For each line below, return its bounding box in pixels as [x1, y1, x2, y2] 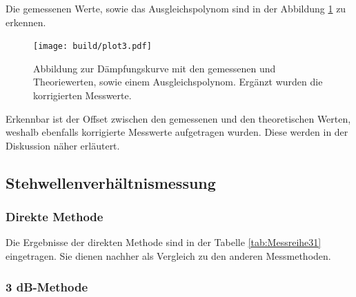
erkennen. [6, 14, 46, 29]
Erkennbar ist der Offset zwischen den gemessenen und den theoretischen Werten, [6, 111, 351, 125]
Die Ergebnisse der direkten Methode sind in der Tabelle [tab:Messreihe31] [6, 235, 322, 249]
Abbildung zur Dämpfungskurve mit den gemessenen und [33, 61, 276, 75]
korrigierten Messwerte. [33, 88, 132, 103]
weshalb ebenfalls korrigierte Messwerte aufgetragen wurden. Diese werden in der [6, 125, 348, 139]
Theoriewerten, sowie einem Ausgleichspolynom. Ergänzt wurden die [33, 74, 323, 89]
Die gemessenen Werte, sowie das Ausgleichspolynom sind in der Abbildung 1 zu [6, 1, 346, 15]
